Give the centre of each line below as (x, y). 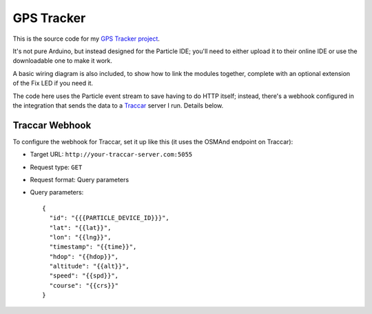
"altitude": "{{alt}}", (90, 266)
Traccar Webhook (52, 125)
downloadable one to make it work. (63, 61)
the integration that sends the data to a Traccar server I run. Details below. (118, 105)
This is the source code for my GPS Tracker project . (86, 39)
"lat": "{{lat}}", (80, 227)
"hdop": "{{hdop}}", (84, 256)
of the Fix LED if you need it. (53, 84)
